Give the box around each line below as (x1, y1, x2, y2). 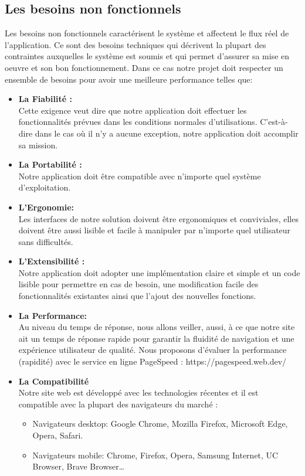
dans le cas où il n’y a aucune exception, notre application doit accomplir (35, 127, 299, 139)
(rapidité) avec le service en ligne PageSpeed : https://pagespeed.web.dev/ (18, 355, 287, 368)
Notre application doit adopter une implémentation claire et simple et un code (18, 266, 300, 278)
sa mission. (18, 138, 58, 151)
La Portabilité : (18, 158, 82, 171)
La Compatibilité (18, 375, 89, 387)
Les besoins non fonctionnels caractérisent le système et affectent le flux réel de (5, 27, 289, 39)
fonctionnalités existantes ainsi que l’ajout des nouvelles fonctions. (18, 290, 256, 302)
